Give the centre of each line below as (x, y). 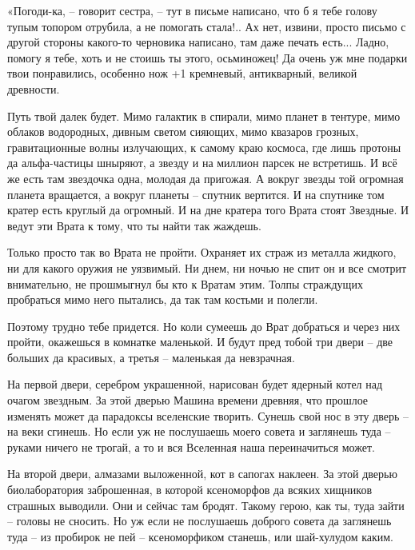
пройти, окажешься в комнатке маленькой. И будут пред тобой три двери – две (200, 342)
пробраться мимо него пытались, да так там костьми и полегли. (163, 299)
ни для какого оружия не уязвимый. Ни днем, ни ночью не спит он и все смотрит (207, 267)
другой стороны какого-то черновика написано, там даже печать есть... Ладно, (198, 42)
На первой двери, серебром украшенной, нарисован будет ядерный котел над (195, 384)
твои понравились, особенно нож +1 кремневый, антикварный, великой (182, 73)
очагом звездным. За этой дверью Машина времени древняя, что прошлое (188, 400)
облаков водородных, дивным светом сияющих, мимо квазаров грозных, (183, 132)
